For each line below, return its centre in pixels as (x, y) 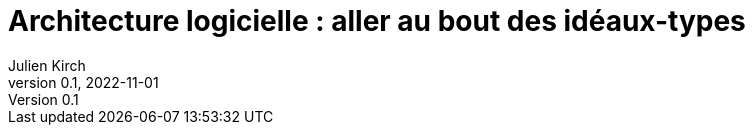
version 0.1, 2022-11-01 (83, 82)
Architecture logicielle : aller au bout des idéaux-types (377, 21)
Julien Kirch (47, 65)
